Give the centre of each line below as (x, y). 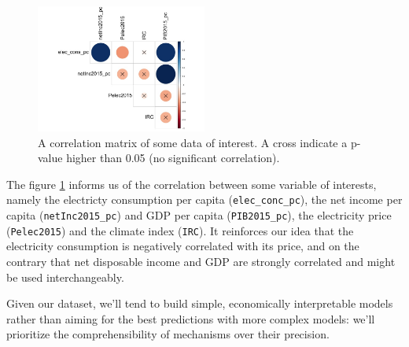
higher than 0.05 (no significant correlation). (173, 158)
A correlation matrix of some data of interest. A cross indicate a (193, 142)
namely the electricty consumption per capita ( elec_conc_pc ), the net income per (204, 199)
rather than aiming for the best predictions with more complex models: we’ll (191, 318)
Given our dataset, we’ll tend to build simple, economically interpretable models (200, 303)
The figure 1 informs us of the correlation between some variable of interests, (192, 184)
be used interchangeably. (65, 277)
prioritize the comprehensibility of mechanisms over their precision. (168, 334)
